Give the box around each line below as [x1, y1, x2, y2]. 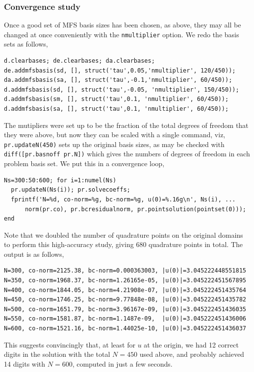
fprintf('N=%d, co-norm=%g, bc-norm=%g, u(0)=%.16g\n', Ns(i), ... [11, 196, 236, 203]
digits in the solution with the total [4, 349, 110, 359]
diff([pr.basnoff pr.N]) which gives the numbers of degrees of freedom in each [4, 149, 250, 159]
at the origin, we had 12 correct [144, 339, 239, 349]
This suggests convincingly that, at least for [4, 339, 135, 349]
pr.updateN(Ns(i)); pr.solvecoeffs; [11, 186, 130, 194]
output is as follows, [4, 248, 64, 259]
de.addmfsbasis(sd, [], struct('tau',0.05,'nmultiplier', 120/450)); [4, 67, 236, 74]
